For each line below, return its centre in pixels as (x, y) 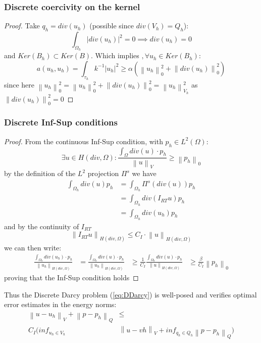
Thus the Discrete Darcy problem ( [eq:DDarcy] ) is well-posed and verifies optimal (130, 294)
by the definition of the (40, 173)
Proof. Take (22, 26)
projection (103, 173)
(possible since (112, 26)
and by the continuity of (42, 226)
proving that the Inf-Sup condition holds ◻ (71, 277)
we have (144, 173)
